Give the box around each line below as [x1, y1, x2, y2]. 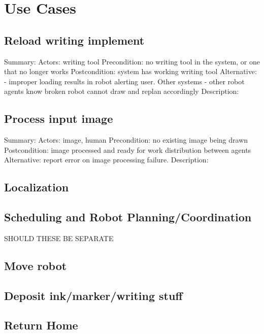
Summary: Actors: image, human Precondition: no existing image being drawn [4, 135, 248, 145]
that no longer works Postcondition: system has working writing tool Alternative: [4, 66, 257, 77]
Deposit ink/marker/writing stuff [4, 287, 183, 303]
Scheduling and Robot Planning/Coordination [4, 209, 252, 225]
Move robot [4, 257, 67, 273]
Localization [4, 179, 69, 195]
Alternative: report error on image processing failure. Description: [4, 154, 209, 165]
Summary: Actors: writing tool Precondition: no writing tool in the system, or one [4, 56, 260, 66]
